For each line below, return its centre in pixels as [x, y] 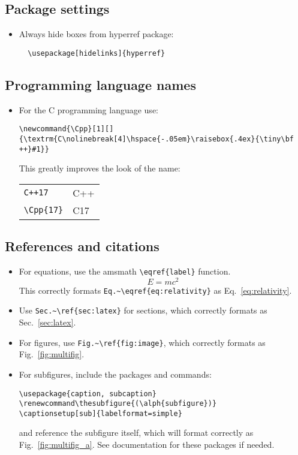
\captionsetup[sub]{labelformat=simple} [100, 413]
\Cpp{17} [43, 210]
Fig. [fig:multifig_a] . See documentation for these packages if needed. [147, 445]
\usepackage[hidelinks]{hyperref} [97, 53]
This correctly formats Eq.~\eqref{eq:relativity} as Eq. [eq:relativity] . [155, 290]
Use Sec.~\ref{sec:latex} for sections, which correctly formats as [143, 310]
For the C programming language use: [88, 109]
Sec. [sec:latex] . [47, 322]
